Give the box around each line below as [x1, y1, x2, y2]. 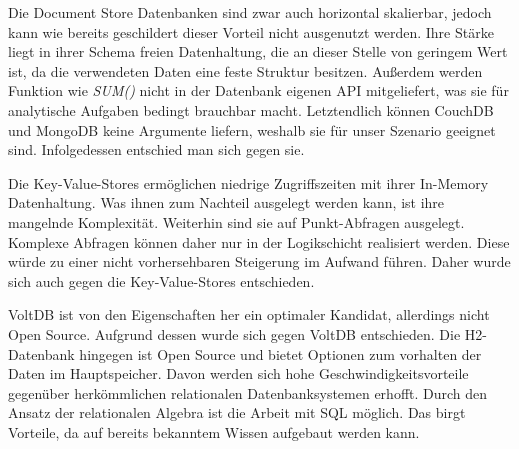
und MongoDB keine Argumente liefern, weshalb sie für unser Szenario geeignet [8, 119, 496, 140]
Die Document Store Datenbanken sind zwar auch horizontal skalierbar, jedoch [8, 2, 492, 22]
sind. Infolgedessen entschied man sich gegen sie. [8, 139, 305, 160]
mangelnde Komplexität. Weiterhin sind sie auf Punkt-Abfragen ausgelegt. [8, 211, 465, 232]
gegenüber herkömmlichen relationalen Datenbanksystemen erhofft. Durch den [8, 382, 488, 403]
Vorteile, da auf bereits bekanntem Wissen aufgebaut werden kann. [8, 421, 420, 442]
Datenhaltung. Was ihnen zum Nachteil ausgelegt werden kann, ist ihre [8, 192, 445, 213]
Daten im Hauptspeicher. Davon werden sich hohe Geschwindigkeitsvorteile [8, 363, 469, 384]
